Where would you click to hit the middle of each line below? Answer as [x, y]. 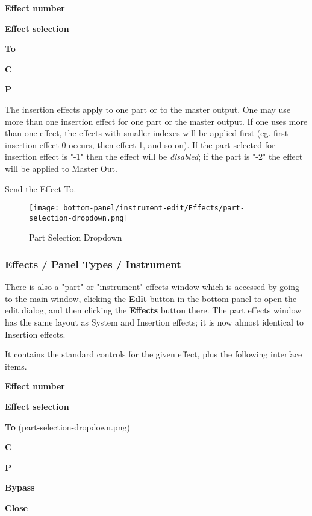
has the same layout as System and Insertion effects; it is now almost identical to [154, 322]
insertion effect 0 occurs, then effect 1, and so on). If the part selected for [140, 144]
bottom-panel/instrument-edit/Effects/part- [154, 208]
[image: [44, 208]
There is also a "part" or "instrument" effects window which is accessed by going [152, 287]
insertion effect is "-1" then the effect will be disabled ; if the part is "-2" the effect [154, 156]
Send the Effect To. [41, 188]
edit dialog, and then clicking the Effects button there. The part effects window [153, 310]
